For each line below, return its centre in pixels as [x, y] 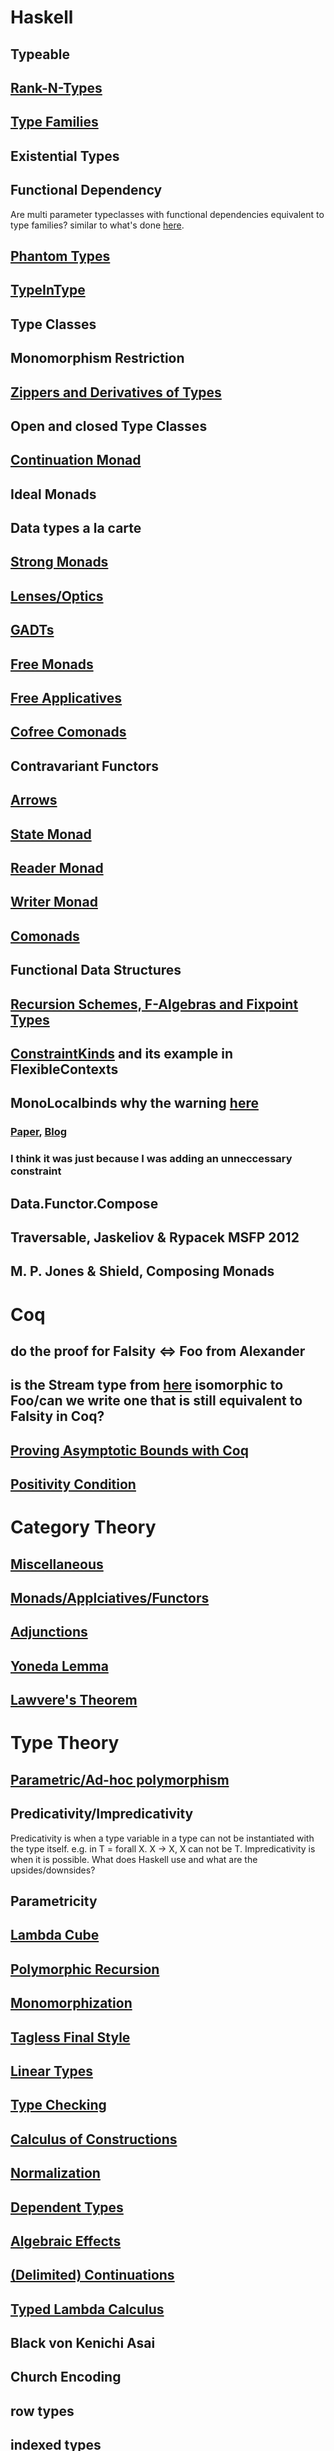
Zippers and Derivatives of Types [116, 392]
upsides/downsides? [53, 1870]
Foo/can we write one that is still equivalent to [156, 1401]
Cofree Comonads [68, 732]
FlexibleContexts [64, 1069]
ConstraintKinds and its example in [122, 1053]
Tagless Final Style [70, 2037]
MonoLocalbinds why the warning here [134, 1103]
